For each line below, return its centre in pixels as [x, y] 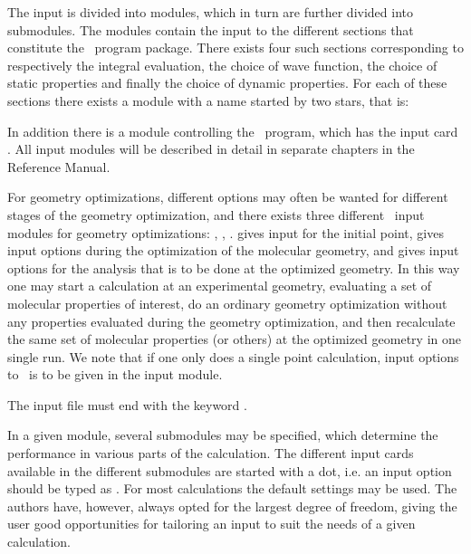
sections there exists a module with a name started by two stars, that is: [208, 100]
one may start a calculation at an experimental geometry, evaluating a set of [220, 286]
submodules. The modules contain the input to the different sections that [211, 29]
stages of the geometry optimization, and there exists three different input [216, 214]
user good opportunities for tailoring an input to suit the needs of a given [211, 524]
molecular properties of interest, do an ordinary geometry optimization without [227, 303]
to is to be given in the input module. [115, 374]
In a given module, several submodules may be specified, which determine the [223, 435]
